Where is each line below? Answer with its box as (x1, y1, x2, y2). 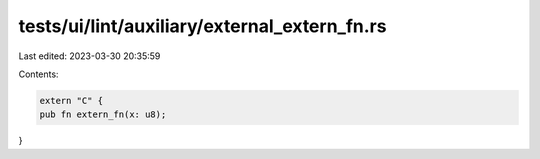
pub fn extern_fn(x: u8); (39, 109, 167, 120)
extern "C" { (39, 95, 104, 106)
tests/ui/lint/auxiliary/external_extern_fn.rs (18, 15, 387, 37)
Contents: (18, 68, 59, 80)
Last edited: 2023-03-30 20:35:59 (18, 50, 161, 62)
